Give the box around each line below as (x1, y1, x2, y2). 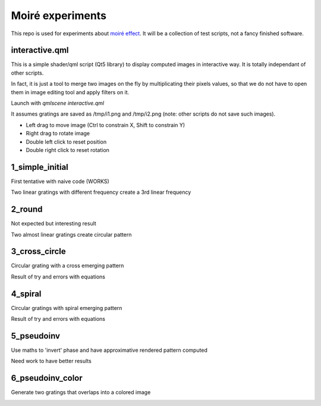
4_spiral (11, 289, 42, 299)
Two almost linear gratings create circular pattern (11, 231, 132, 238)
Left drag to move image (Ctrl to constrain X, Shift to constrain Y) (26, 121, 185, 128)
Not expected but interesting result (11, 220, 96, 227)
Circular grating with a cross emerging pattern (11, 262, 124, 269)
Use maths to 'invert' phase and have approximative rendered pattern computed (11, 346, 208, 354)
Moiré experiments (11, 9, 107, 22)
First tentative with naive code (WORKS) (11, 178, 109, 185)
